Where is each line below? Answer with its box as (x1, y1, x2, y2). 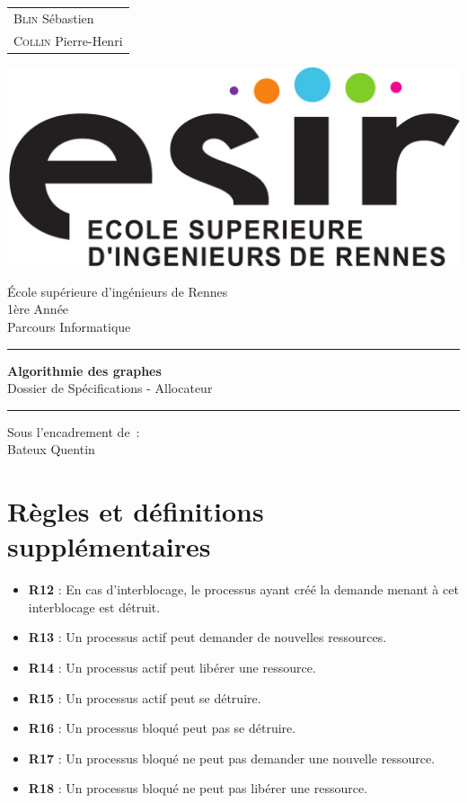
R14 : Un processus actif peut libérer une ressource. (28, 658, 316, 676)
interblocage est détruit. (28, 597, 161, 616)
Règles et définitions (7, 493, 264, 530)
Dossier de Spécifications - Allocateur (7, 379, 213, 397)
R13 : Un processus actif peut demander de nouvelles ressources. (28, 628, 387, 647)
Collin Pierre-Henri (13, 31, 123, 49)
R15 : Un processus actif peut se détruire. (28, 688, 261, 707)
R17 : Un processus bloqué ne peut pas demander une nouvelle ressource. (28, 748, 436, 767)
